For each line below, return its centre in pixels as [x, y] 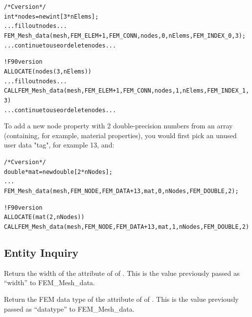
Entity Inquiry [41, 252]
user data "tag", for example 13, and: [59, 145]
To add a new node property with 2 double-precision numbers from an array [118, 126]
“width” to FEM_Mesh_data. [49, 282]
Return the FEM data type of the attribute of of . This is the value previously [121, 299]
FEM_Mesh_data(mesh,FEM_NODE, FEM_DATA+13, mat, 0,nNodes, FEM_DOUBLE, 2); [121, 191]
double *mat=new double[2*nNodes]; [58, 172]
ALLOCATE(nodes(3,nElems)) [48, 71]
